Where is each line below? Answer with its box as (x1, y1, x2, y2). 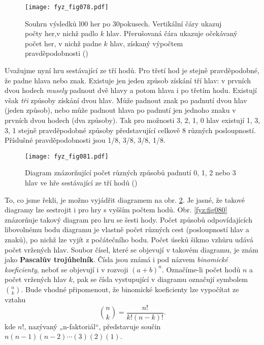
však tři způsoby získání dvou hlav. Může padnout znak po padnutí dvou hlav (5, 95, 247, 105)
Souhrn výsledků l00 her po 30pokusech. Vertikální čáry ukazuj (25, 18, 222, 28)
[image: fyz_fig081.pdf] (25, 152, 109, 160)
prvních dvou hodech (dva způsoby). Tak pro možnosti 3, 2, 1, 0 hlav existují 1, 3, (5, 115, 260, 125)
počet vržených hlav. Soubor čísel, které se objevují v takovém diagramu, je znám (5, 244, 258, 255)
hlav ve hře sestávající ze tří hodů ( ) (25, 177, 138, 188)
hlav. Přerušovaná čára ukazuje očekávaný (106, 28, 238, 39)
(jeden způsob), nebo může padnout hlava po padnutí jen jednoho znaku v (5, 105, 236, 115)
